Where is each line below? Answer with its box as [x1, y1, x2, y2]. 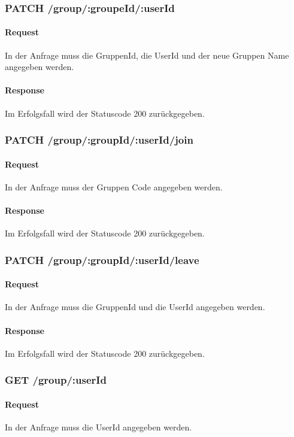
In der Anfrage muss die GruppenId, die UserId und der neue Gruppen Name [5, 48, 289, 61]
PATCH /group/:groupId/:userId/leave [5, 252, 199, 267]
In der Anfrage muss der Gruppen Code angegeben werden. [5, 180, 223, 193]
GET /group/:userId [5, 372, 107, 387]
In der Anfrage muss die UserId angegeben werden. [5, 421, 192, 433]
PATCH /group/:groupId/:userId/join [5, 132, 193, 147]
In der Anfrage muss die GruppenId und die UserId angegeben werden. [5, 301, 265, 313]
